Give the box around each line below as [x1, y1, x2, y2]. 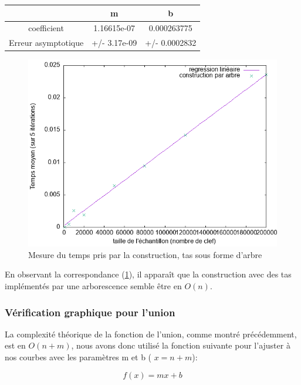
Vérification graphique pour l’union [5, 304, 175, 319]
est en [5, 339, 26, 351]
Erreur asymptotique [9, 36, 84, 49]
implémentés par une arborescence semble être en [5, 280, 182, 292]
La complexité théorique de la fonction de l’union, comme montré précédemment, [5, 327, 297, 340]
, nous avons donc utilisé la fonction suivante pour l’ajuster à [71, 339, 290, 351]
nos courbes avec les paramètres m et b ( [5, 351, 152, 363]
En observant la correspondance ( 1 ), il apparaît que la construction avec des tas [5, 268, 292, 280]
